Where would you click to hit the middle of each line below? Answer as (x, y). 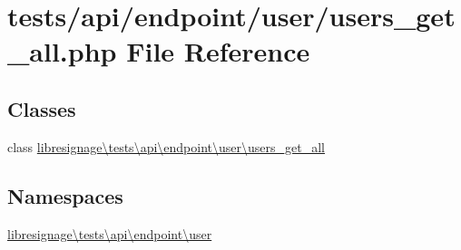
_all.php (62, 51)
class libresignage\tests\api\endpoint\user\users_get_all (166, 146)
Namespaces (65, 195)
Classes (42, 108)
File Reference (218, 51)
